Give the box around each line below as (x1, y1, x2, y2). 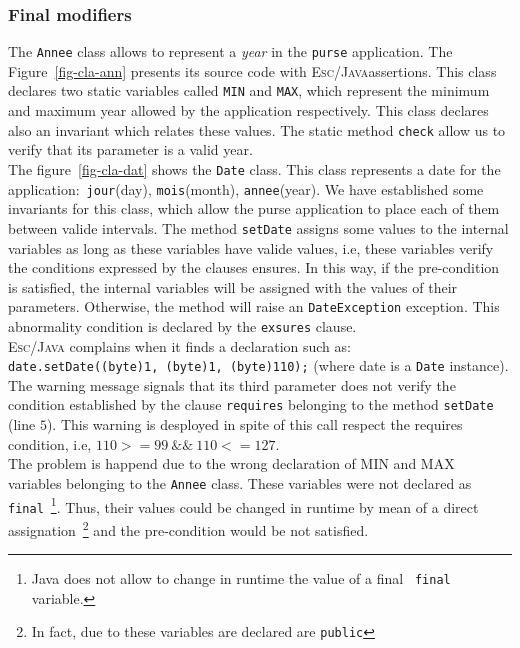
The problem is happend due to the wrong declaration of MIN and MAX (8, 453, 455, 474)
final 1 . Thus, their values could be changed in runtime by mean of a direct (8, 493, 479, 517)
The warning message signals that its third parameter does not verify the (8, 374, 456, 395)
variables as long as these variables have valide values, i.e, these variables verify (8, 237, 494, 258)
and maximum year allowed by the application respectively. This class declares (8, 100, 489, 121)
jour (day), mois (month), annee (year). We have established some (86, 178, 484, 199)
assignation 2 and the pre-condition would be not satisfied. (8, 516, 369, 540)
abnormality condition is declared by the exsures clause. (8, 315, 357, 336)
